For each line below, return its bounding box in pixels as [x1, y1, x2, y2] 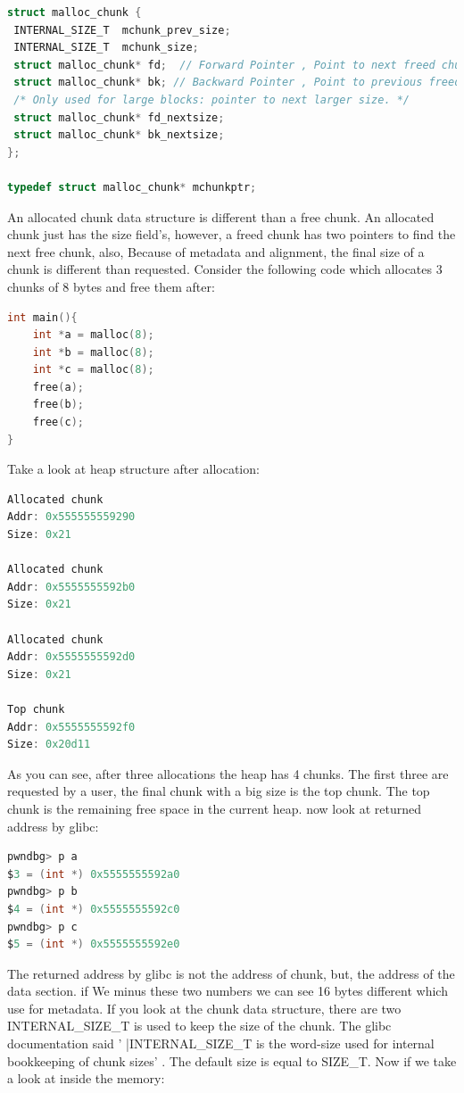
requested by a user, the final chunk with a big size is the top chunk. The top [7, 782, 430, 800]
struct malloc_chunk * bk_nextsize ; [13, 128, 225, 142]
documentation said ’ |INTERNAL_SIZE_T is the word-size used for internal [7, 1034, 435, 1053]
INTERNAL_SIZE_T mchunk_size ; [13, 41, 199, 54]
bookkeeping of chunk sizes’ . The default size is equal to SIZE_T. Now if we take [7, 1051, 457, 1070]
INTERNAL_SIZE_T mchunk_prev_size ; [13, 23, 231, 37]
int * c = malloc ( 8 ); [32, 363, 154, 377]
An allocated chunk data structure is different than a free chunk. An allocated [7, 207, 435, 226]
